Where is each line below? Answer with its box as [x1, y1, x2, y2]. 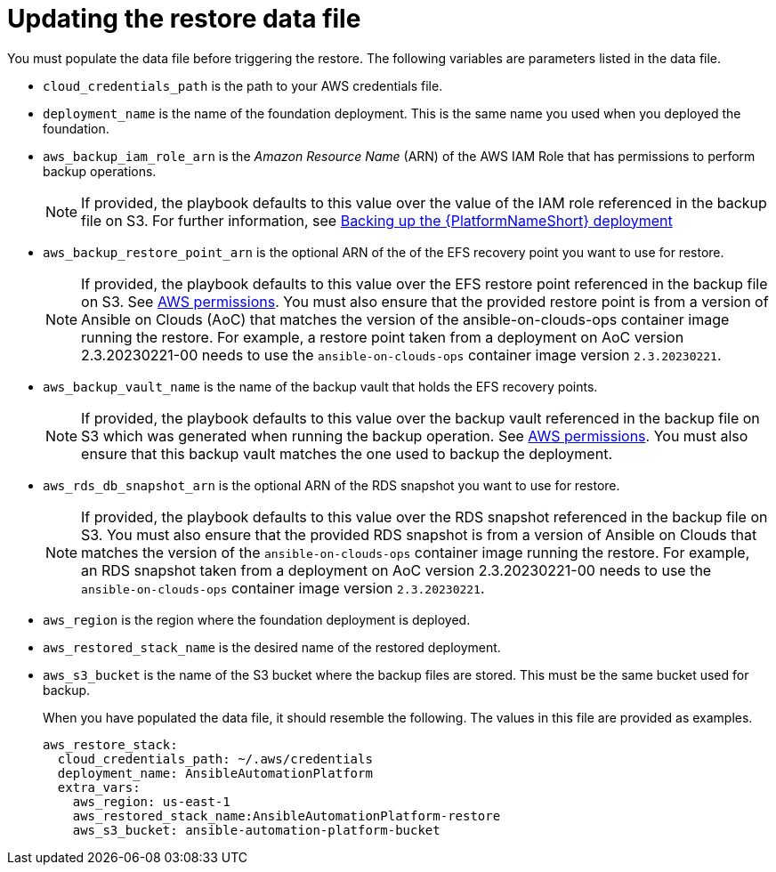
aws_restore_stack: [43, 737, 178, 752]
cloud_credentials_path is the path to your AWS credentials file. [43, 77, 443, 93]
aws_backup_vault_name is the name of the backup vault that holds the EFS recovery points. [43, 378, 598, 394]
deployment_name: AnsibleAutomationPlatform [57, 765, 373, 780]
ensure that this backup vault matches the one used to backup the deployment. [81, 444, 612, 463]
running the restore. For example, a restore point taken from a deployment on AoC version [81, 327, 684, 346]
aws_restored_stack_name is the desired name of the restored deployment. [43, 639, 501, 655]
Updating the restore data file [7, 4, 361, 34]
